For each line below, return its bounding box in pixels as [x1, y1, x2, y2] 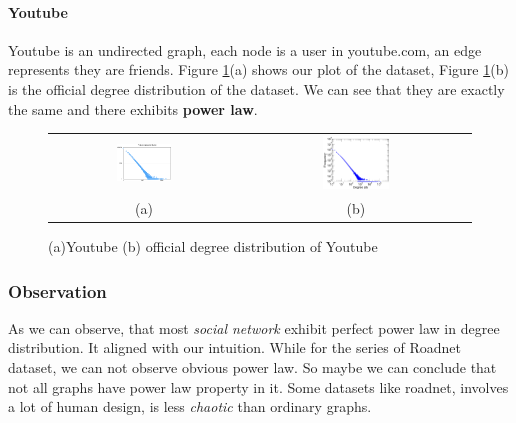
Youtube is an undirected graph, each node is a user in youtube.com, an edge [8, 39, 482, 60]
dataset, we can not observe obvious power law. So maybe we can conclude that [8, 357, 497, 378]
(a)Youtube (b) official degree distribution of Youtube [48, 236, 378, 257]
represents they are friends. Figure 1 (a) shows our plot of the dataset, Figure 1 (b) [8, 59, 509, 80]
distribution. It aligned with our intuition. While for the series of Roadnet [8, 337, 461, 358]
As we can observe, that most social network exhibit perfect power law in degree [8, 317, 500, 338]
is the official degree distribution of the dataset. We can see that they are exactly [8, 78, 505, 99]
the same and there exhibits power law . [8, 98, 258, 119]
